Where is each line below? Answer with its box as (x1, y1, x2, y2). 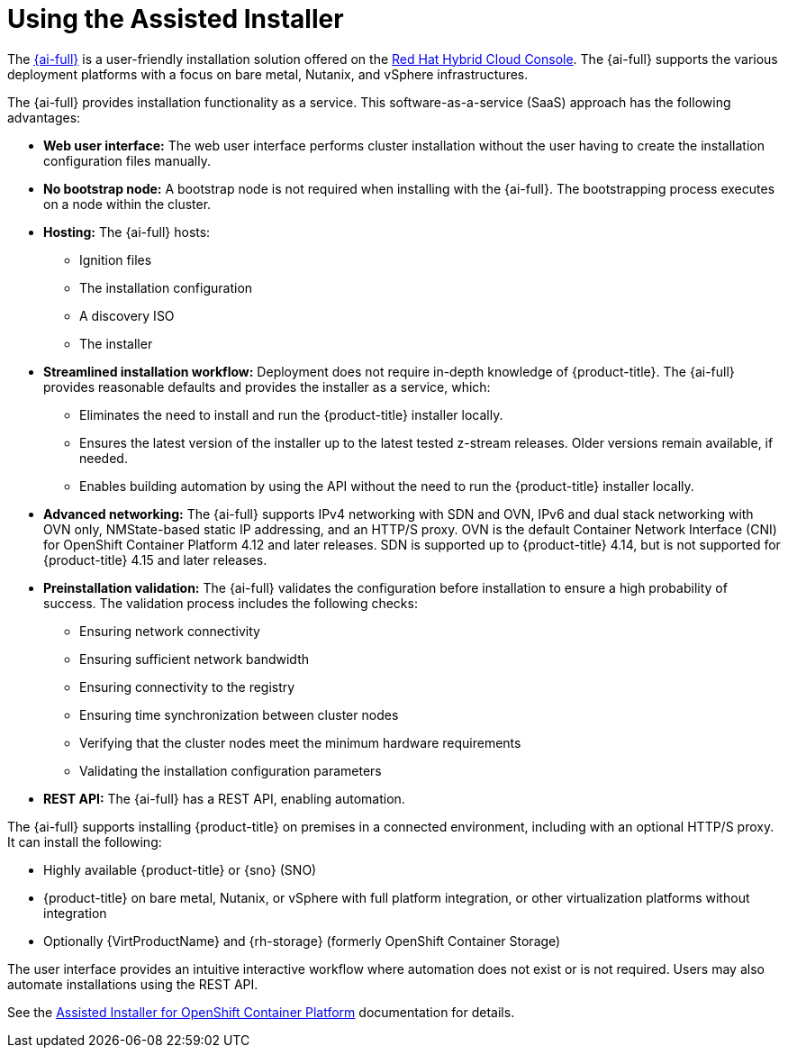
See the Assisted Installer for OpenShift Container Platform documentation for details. (7, 1004, 515, 1020)
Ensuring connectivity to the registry (79, 678, 295, 695)
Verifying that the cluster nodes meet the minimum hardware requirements (79, 734, 521, 750)
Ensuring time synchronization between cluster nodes (79, 706, 399, 723)
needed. (79, 450, 128, 466)
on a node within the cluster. (43, 196, 212, 212)
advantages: (7, 109, 81, 125)
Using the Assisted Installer (7, 4, 344, 34)
